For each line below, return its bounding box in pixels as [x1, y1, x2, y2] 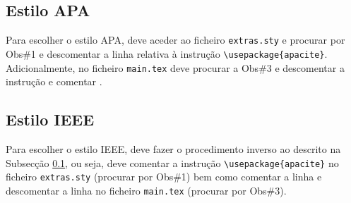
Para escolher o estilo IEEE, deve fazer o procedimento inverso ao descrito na [6, 141, 341, 156]
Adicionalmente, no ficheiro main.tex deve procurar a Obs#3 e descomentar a [6, 60, 345, 75]
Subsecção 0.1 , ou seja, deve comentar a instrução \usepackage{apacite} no [6, 155, 339, 170]
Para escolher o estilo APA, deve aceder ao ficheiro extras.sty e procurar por [6, 32, 345, 47]
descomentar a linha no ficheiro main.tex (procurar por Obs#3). [6, 183, 287, 197]
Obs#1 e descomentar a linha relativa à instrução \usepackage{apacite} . [6, 46, 328, 61]
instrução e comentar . [6, 74, 102, 89]
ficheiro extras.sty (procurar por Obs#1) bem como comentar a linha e [6, 169, 322, 184]
